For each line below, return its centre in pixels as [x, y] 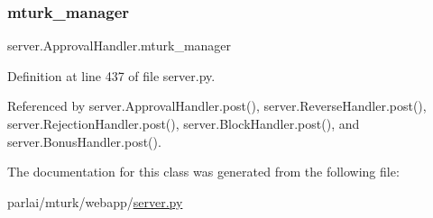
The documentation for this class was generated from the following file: [203, 172]
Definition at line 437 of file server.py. [111, 75]
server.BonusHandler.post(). [84, 141]
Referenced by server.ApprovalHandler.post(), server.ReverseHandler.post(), [217, 106]
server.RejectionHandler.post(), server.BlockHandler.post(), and [184, 123]
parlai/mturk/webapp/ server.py [95, 201]
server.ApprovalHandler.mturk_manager [120, 45]
